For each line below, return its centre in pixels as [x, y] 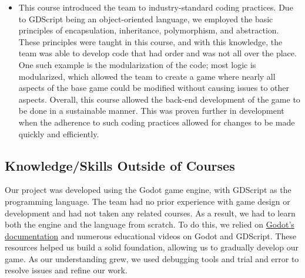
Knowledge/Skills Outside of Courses [120, 165]
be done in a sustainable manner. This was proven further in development [151, 111]
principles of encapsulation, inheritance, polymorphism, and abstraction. [149, 30]
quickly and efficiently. [59, 133]
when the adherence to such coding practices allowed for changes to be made [157, 122]
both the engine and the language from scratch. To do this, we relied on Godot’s [150, 224]
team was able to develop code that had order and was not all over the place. [157, 53]
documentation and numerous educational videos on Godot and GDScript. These [151, 235]
